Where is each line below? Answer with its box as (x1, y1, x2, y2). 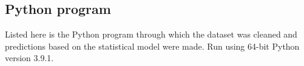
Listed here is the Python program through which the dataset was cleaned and (5, 28, 297, 41)
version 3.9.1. (5, 51, 54, 64)
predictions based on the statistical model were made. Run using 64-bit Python (5, 39, 300, 52)
